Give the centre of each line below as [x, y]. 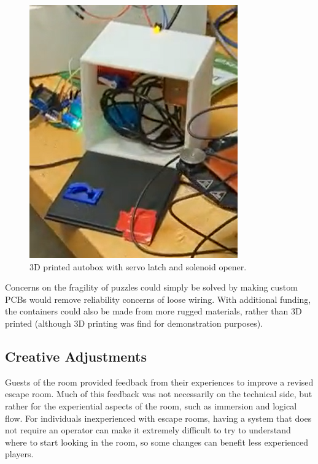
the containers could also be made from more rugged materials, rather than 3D [153, 311]
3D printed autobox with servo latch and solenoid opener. [138, 266]
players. [19, 454]
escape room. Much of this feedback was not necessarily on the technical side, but [159, 394]
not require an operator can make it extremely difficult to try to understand [148, 430]
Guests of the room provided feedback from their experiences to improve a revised [159, 382]
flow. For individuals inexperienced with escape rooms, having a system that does [158, 418]
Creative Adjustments [76, 356]
